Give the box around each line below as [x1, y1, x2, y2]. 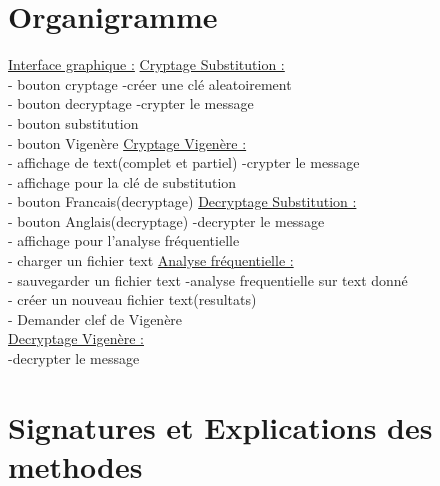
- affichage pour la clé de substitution [8, 171, 237, 192]
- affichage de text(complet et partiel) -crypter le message [8, 152, 360, 173]
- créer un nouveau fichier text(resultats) [8, 289, 257, 310]
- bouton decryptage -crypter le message [8, 93, 254, 114]
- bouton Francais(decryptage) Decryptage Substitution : [8, 191, 357, 212]
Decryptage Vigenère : [8, 328, 144, 349]
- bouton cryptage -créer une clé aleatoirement [8, 73, 292, 94]
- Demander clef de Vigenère [8, 308, 183, 329]
